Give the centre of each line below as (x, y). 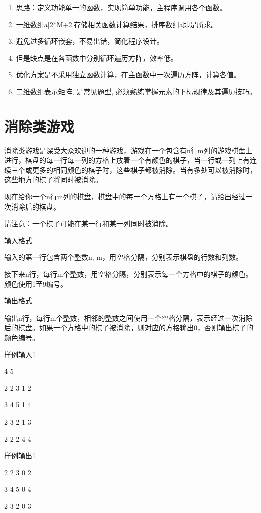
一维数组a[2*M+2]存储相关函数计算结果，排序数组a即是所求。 (117, 24)
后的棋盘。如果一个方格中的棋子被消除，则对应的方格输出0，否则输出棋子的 (129, 327)
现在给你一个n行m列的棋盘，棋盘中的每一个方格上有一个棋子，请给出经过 (125, 197)
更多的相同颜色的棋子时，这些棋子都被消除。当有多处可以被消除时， (144, 170)
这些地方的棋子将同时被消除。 (53, 180)
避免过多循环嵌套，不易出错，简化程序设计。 (90, 41)
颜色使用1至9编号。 (36, 284)
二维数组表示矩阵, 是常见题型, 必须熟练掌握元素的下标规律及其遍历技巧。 (136, 91)
